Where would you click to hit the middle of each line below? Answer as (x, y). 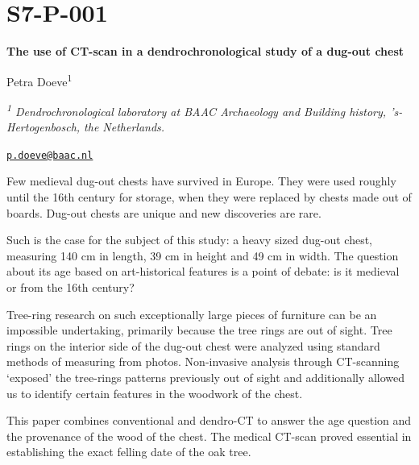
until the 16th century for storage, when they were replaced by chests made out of (209, 197)
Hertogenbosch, (44, 127)
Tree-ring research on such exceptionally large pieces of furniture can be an (192, 314)
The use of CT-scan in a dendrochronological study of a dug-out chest (205, 51)
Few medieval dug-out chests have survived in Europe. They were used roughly (201, 181)
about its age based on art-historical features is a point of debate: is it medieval (203, 271)
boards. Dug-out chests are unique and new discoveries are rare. (164, 212)
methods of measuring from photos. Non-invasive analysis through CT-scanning (203, 361)
